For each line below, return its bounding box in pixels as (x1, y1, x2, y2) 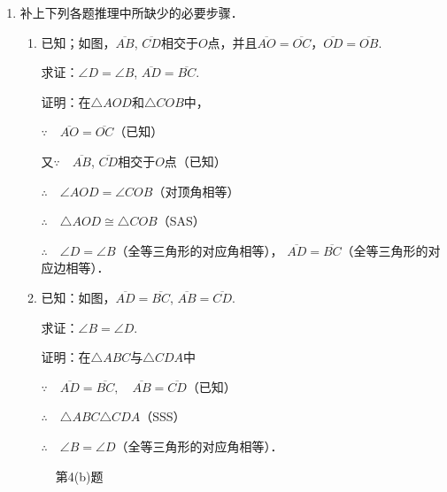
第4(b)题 (55, 466, 104, 485)
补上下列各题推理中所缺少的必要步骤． (19, 4, 243, 21)
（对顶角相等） (152, 181, 240, 200)
